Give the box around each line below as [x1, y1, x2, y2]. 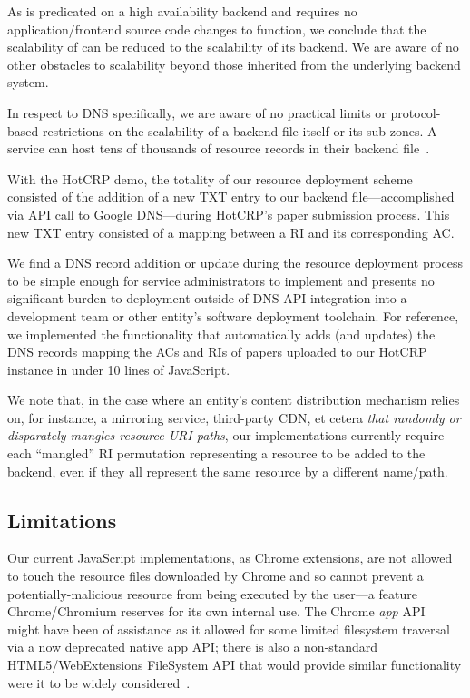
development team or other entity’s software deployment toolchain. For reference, [7, 306, 459, 325]
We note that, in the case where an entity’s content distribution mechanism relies [7, 390, 460, 409]
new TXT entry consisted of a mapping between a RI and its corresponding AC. [7, 222, 455, 241]
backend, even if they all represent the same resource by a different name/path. [7, 461, 448, 480]
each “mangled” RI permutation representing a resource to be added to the [7, 444, 426, 463]
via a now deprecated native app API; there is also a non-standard [7, 637, 378, 656]
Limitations [7, 506, 117, 534]
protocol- [390, 103, 441, 122]
